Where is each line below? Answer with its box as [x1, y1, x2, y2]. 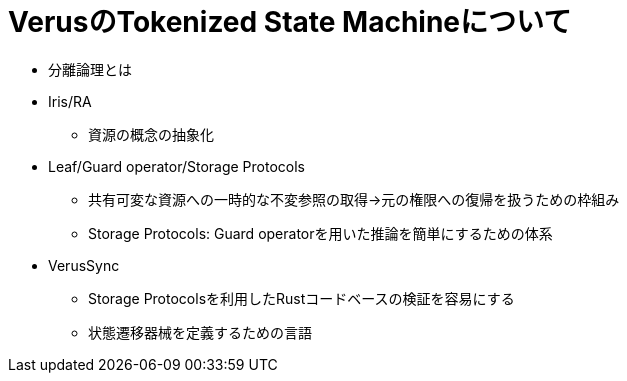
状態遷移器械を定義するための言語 [88, 323, 312, 341]
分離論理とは [48, 60, 132, 78]
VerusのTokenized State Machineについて [8, 5, 572, 39]
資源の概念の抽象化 [88, 125, 214, 143]
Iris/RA [48, 92, 92, 110]
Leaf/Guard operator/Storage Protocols [48, 157, 306, 175]
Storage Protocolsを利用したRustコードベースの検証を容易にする [88, 289, 515, 307]
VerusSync [48, 256, 120, 274]
